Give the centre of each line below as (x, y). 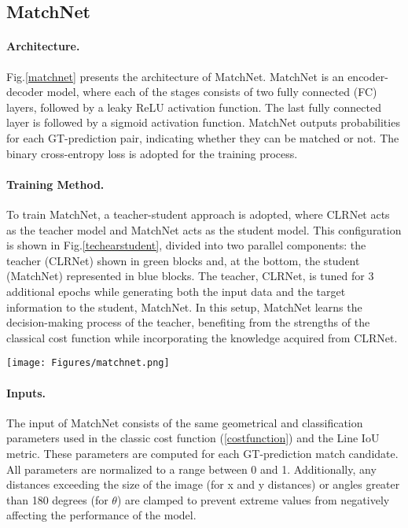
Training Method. (55, 184)
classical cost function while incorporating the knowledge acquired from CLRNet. (202, 337)
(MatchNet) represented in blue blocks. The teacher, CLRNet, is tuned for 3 (190, 276)
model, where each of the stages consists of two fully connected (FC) (212, 92)
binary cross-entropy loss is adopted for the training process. (152, 153)
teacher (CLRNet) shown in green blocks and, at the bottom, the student (183, 260)
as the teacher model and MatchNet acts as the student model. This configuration (204, 229)
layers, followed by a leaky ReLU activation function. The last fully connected (194, 107)
